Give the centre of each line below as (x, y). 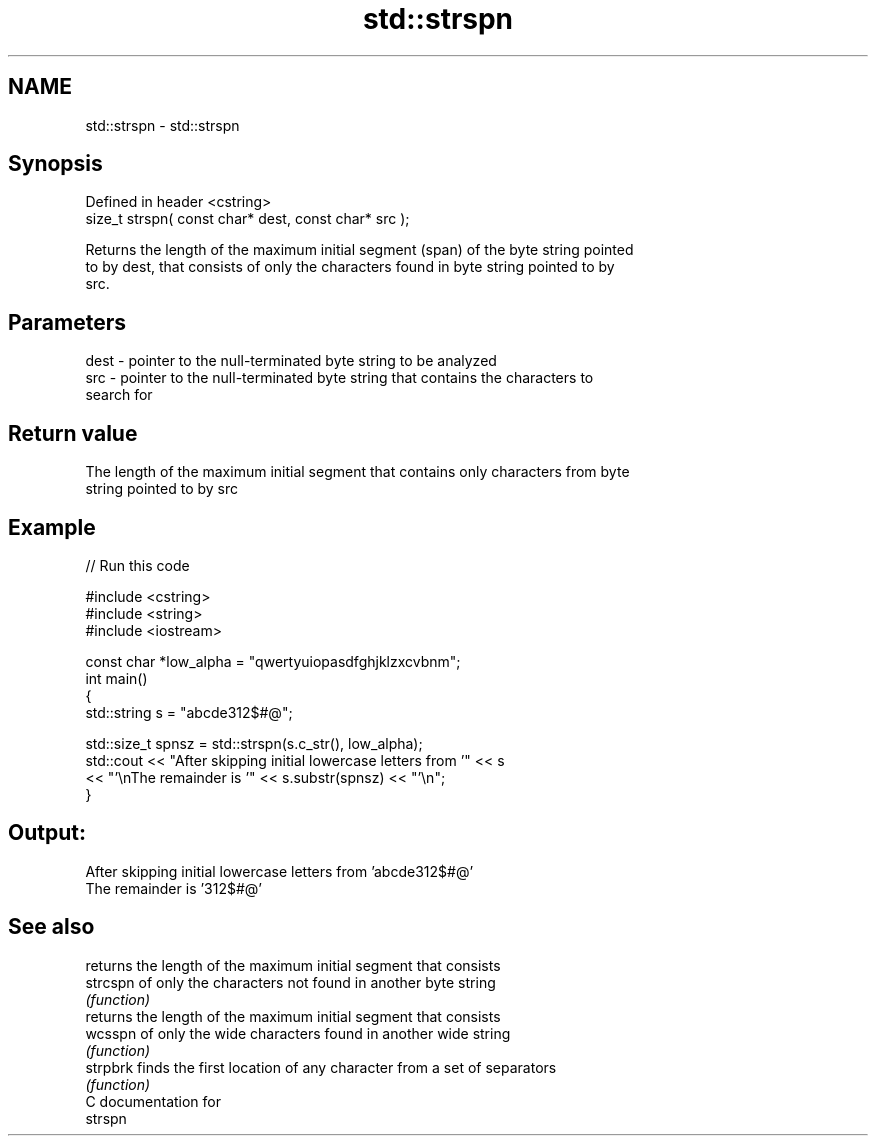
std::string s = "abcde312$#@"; (189, 712)
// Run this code (137, 565)
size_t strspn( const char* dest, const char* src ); (247, 219)
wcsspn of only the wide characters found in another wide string (298, 1033)
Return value (73, 433)
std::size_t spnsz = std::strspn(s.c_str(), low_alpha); (254, 743)
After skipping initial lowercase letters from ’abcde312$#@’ (279, 871)
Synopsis (55, 164)
